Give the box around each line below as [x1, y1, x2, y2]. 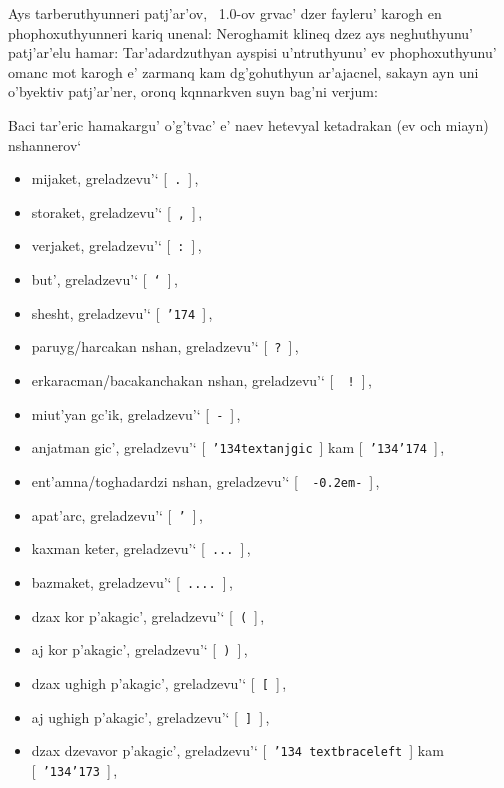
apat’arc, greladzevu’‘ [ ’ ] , [31, 504, 203, 525]
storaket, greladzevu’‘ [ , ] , [31, 201, 203, 222]
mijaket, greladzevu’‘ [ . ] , [31, 168, 199, 189]
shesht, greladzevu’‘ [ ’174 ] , [31, 302, 213, 323]
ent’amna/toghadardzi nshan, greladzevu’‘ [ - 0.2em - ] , [31, 471, 380, 492]
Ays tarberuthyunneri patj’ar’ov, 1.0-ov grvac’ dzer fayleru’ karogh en [8, 3, 442, 23]
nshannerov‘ [8, 134, 82, 155]
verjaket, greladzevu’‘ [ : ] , [31, 235, 202, 256]
